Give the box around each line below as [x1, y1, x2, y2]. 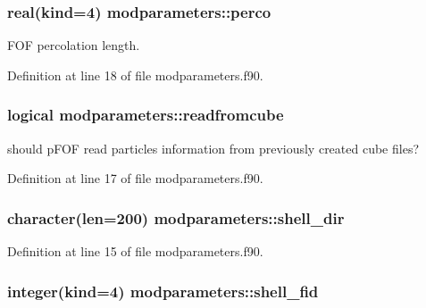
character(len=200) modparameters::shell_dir [7, 206, 345, 229]
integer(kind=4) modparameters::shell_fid [7, 279, 319, 302]
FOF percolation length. [7, 36, 140, 54]
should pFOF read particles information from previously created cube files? [7, 138, 420, 157]
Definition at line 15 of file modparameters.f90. [7, 242, 263, 261]
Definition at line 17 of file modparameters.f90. [7, 169, 263, 187]
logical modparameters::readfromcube [7, 104, 284, 126]
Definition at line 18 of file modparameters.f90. [7, 65, 263, 84]
